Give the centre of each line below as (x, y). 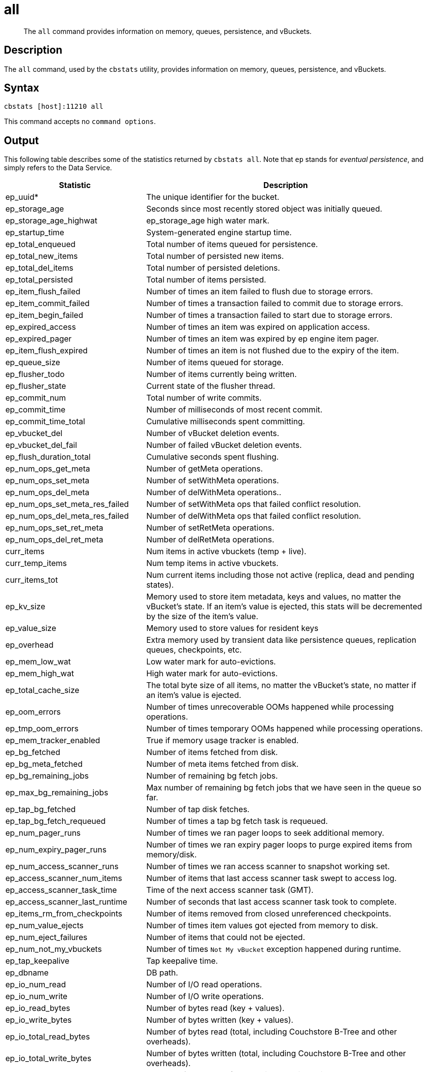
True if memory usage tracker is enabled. (222, 741)
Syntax (22, 88)
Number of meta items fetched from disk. (222, 764)
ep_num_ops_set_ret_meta (54, 528)
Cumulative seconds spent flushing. (213, 457)
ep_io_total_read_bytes (48, 1037)
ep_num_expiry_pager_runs (56, 850)
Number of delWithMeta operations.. (214, 492)
